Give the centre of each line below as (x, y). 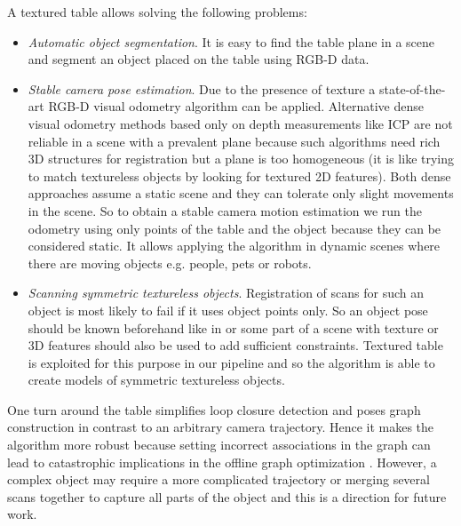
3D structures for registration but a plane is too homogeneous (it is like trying (241, 159)
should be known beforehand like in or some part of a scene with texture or (233, 327)
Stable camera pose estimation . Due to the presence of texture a (202, 88)
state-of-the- (413, 88)
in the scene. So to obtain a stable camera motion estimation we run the (225, 210)
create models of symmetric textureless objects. (156, 380)
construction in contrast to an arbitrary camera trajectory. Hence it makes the (221, 427)
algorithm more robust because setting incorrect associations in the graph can (219, 445)
